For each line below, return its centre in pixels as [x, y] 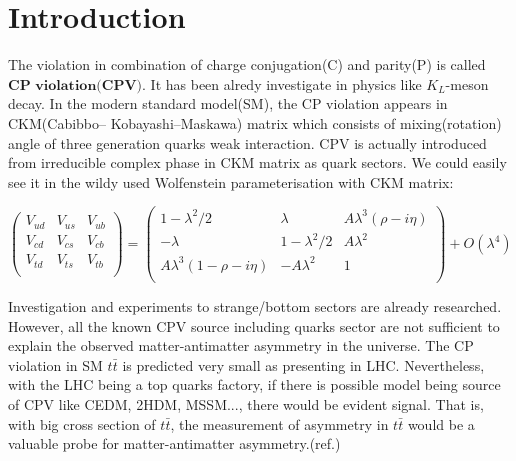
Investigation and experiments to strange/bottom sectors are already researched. [255, 305]
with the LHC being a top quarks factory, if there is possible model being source [254, 384]
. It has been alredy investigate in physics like [282, 83]
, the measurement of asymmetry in [279, 423]
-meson [467, 83]
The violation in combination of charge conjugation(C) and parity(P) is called [247, 64]
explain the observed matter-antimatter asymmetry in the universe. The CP [241, 345]
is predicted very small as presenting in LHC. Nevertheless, [303, 364]
